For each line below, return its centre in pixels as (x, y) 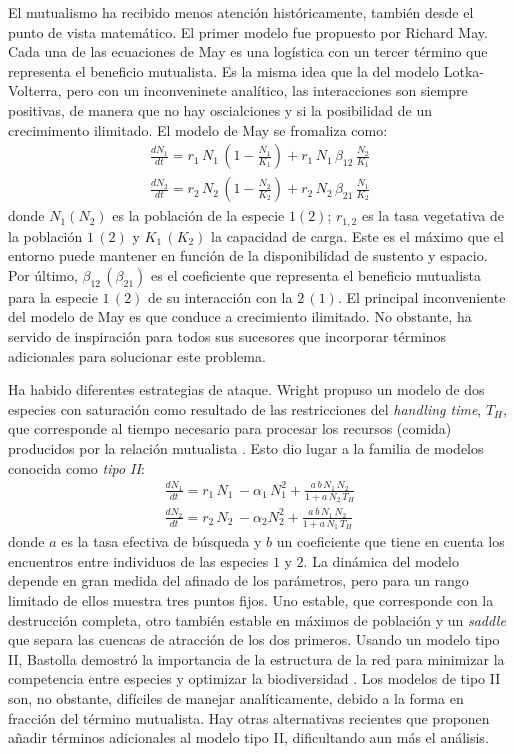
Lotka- (463, 70)
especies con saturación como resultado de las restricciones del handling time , (245, 408)
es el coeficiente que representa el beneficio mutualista (316, 274)
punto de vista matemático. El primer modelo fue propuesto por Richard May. (248, 31)
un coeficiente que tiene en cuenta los (390, 541)
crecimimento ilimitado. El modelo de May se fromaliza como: (198, 129)
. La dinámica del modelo (381, 560)
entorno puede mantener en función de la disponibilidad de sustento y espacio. (248, 255)
